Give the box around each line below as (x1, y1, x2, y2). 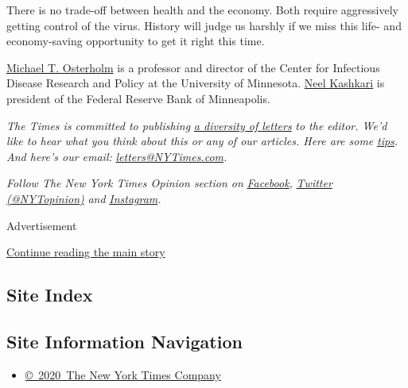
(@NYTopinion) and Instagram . (6, 190, 161, 206)
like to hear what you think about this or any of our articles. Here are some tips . (6, 133, 398, 149)
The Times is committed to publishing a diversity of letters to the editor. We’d (6, 117, 387, 133)
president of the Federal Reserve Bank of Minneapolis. (6, 90, 270, 106)
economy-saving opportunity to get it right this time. (6, 33, 265, 49)
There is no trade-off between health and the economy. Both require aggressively (6, 2, 398, 17)
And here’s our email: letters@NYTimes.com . (6, 148, 227, 164)
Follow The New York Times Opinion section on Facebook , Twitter (6, 175, 332, 191)
